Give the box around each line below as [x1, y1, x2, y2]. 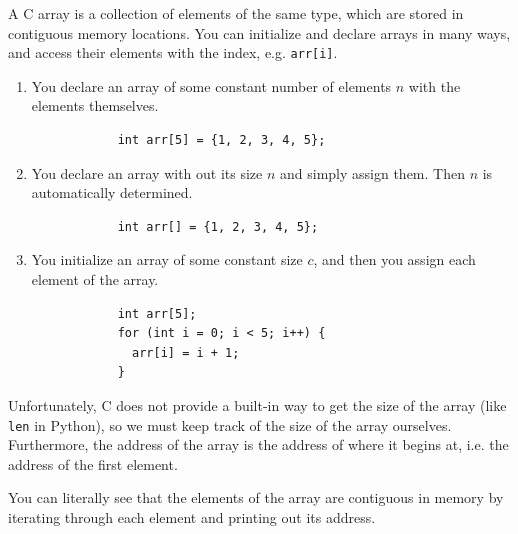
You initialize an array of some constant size [31, 249, 303, 270]
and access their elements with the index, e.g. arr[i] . [8, 42, 338, 63]
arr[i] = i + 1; [132, 345, 240, 360]
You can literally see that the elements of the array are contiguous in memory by [8, 487, 504, 508]
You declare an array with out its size [31, 162, 263, 183]
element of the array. [31, 269, 159, 289]
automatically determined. [31, 182, 193, 203]
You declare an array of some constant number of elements [31, 75, 392, 96]
